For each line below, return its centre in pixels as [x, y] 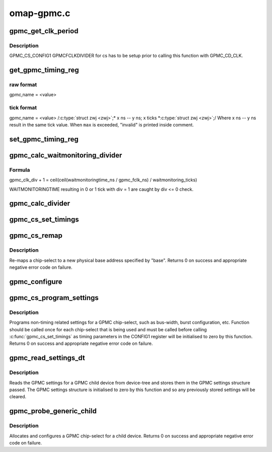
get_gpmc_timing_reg [44, 70]
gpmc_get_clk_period [44, 31]
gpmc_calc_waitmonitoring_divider [66, 155]
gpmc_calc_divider [40, 204]
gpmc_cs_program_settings [54, 298]
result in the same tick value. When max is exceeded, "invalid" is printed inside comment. [101, 125]
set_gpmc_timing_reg [44, 139]
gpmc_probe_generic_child [53, 411]
